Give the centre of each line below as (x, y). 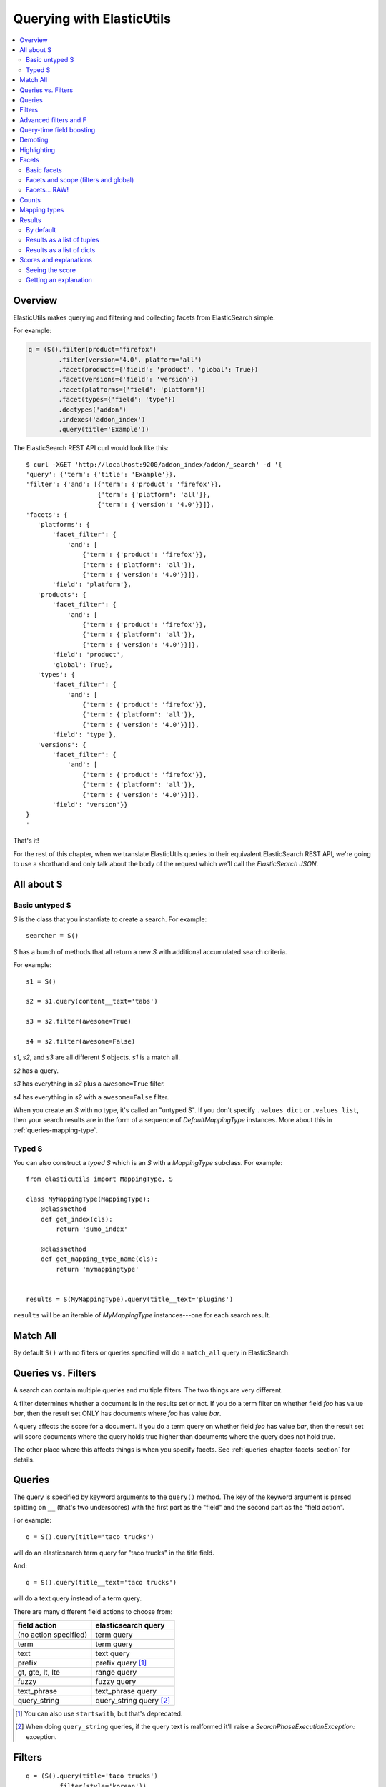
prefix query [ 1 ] (121, 1663)
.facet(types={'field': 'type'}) (117, 400)
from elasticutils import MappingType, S (99, 1179)
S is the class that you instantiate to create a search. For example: (110, 919)
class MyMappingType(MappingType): (88, 1199)
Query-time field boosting (58, 130)
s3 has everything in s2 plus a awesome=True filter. (89, 1084)
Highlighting (38, 149)
